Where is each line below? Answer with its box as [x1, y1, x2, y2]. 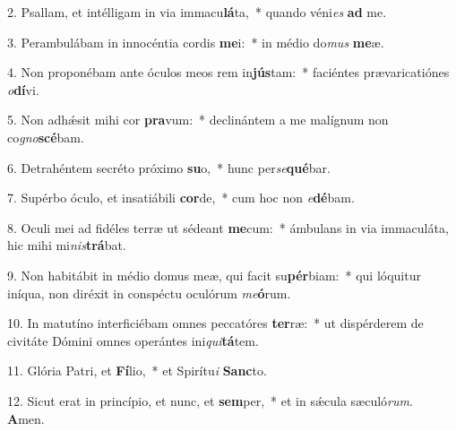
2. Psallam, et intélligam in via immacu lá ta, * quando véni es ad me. [7, 3, 387, 21]
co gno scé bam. [7, 127, 84, 146]
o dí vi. [7, 80, 39, 99]
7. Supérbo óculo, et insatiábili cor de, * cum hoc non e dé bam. [7, 188, 355, 207]
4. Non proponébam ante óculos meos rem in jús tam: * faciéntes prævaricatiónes [7, 63, 450, 82]
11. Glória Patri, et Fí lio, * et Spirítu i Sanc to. [7, 361, 267, 380]
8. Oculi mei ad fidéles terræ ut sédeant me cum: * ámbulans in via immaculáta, [7, 218, 449, 237]
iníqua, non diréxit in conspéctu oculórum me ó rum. [7, 283, 291, 302]
